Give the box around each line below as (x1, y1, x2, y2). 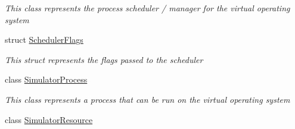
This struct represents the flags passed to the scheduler (5, 53, 203, 65)
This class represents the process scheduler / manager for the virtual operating (5, 2, 290, 14)
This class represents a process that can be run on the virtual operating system (5, 93, 290, 105)
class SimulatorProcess (5, 73, 88, 86)
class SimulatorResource (5, 113, 93, 125)
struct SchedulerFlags (5, 33, 83, 46)
